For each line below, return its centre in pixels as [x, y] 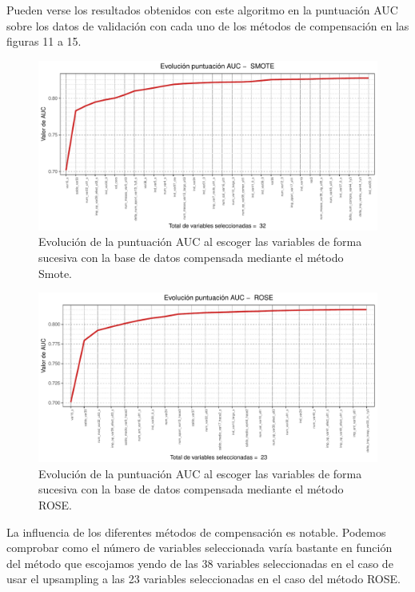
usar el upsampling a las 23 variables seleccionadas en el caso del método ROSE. [204, 579]
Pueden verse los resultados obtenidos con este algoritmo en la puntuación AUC [202, 10]
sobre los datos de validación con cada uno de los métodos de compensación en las [208, 25]
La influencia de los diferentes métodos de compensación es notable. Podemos [196, 532]
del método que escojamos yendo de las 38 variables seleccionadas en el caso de [200, 563]
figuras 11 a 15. [44, 41]
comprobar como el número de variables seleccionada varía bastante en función [200, 548]
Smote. [55, 273]
